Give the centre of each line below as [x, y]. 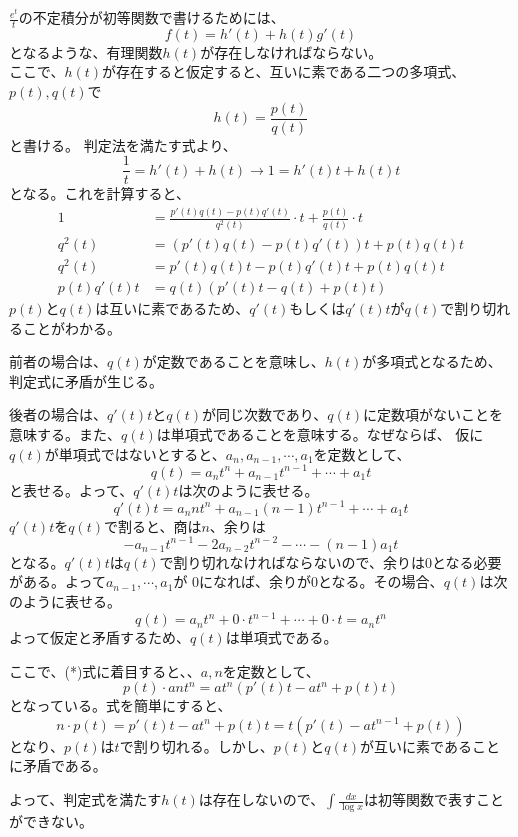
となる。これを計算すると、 [100, 193]
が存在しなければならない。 [291, 51]
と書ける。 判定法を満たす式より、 [123, 144]
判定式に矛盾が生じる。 [86, 380]
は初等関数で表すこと [433, 799]
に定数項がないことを [433, 414]
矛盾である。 [64, 765]
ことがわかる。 [71, 327]
